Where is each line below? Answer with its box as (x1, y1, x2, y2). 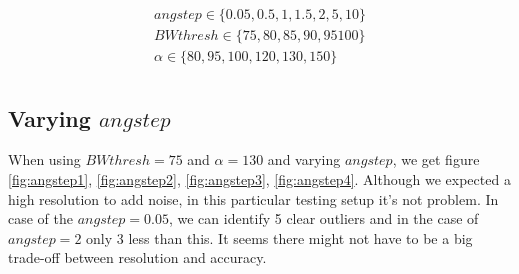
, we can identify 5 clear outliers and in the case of (168, 208, 479, 229)
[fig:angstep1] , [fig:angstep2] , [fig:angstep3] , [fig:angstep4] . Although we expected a (8, 168, 511, 189)
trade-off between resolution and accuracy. (8, 247, 267, 268)
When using (8, 149, 81, 170)
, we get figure (392, 149, 480, 170)
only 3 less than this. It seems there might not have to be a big (86, 227, 473, 248)
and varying (267, 149, 341, 170)
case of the (8, 208, 74, 229)
